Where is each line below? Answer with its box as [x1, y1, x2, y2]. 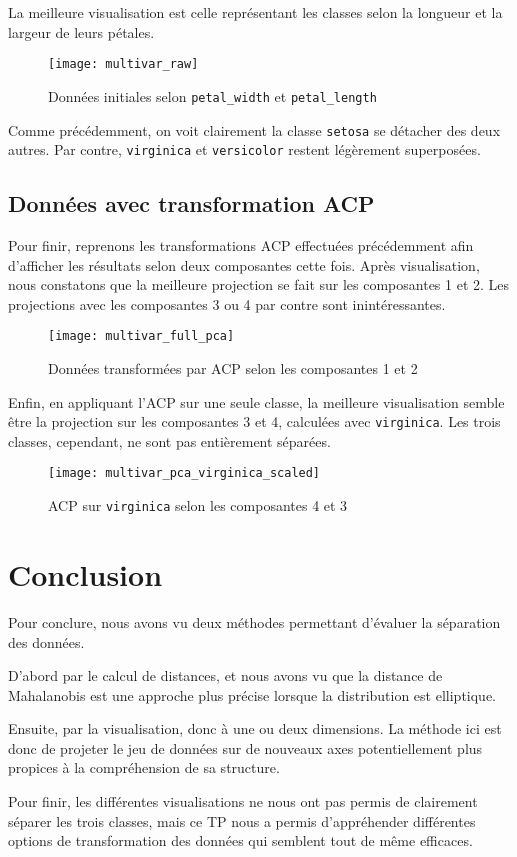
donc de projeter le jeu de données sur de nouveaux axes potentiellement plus [8, 737, 483, 758]
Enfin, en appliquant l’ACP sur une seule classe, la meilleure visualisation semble [8, 391, 505, 412]
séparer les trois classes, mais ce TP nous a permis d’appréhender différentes [8, 810, 476, 831]
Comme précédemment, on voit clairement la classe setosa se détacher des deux [8, 119, 501, 140]
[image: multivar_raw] [48, 57, 199, 72]
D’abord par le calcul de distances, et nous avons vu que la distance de [8, 665, 443, 686]
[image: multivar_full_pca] [48, 329, 235, 344]
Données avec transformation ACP [8, 188, 375, 219]
